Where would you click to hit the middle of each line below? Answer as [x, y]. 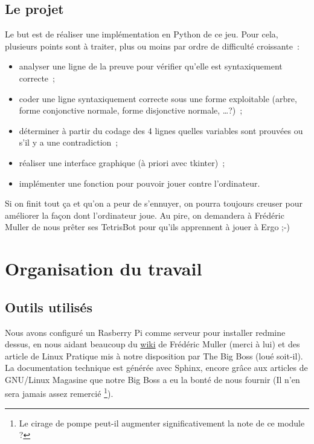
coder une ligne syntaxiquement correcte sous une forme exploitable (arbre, [158, 98]
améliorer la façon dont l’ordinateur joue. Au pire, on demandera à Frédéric [145, 215]
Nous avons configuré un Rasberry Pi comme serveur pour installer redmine [145, 332]
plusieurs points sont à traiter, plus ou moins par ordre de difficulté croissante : [152, 46]
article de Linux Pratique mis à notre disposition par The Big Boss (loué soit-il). [154, 356]
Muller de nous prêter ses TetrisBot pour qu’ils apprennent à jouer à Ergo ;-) [148, 227]
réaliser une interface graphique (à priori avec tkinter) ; [122, 162]
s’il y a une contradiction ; [69, 142]
